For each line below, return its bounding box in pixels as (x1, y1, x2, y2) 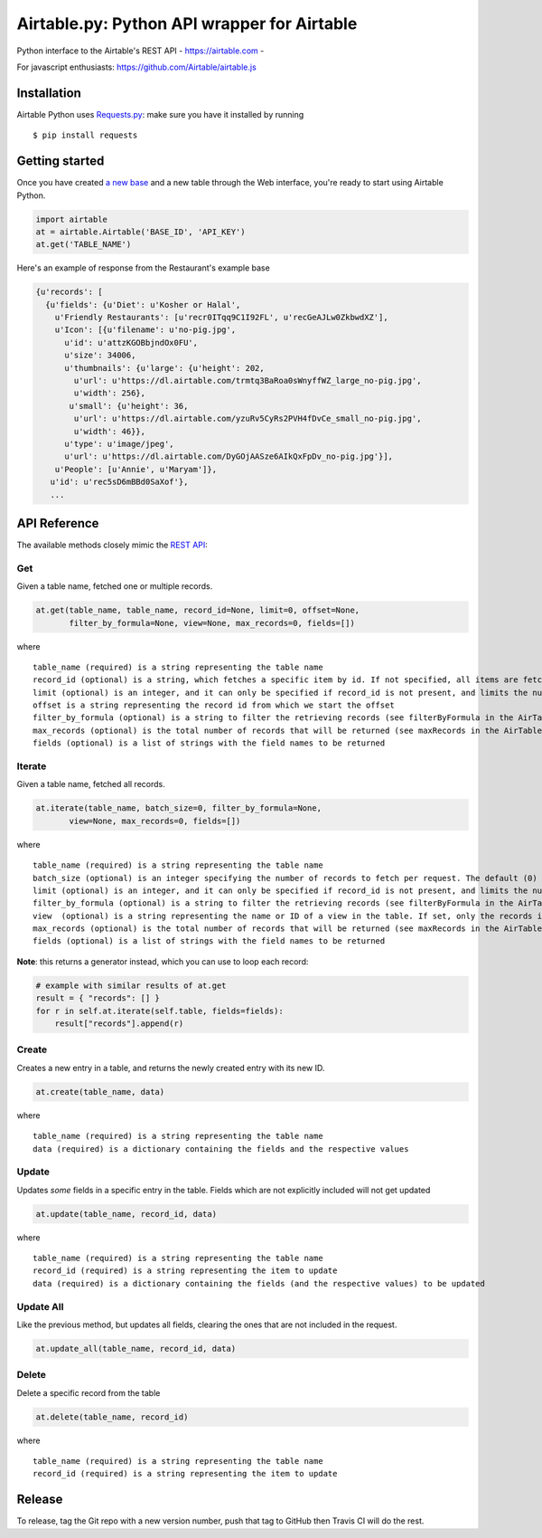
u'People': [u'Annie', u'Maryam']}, (54, 464, 217, 474)
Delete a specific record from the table (16, 1387, 161, 1398)
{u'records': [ (35, 287, 103, 298)
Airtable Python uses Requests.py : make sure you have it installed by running (16, 109, 304, 119)
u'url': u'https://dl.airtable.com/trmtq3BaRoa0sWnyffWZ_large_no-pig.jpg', (73, 375, 422, 385)
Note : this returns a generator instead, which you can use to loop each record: (16, 955, 309, 967)
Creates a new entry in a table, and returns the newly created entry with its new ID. (16, 1062, 325, 1073)
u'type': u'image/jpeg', (64, 439, 175, 449)
